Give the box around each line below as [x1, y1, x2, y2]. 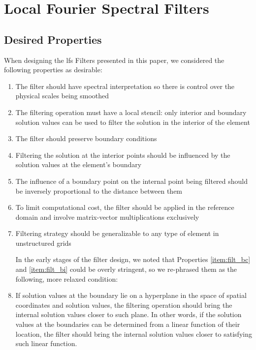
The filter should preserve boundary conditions [15, 133, 157, 144]
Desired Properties [4, 31, 102, 47]
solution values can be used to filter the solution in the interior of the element [15, 117, 250, 127]
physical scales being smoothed [15, 90, 109, 101]
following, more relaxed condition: [15, 273, 118, 284]
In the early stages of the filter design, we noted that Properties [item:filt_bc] [15, 254, 251, 264]
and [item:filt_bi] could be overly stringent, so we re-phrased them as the [15, 264, 237, 274]
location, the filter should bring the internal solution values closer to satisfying [15, 328, 252, 339]
